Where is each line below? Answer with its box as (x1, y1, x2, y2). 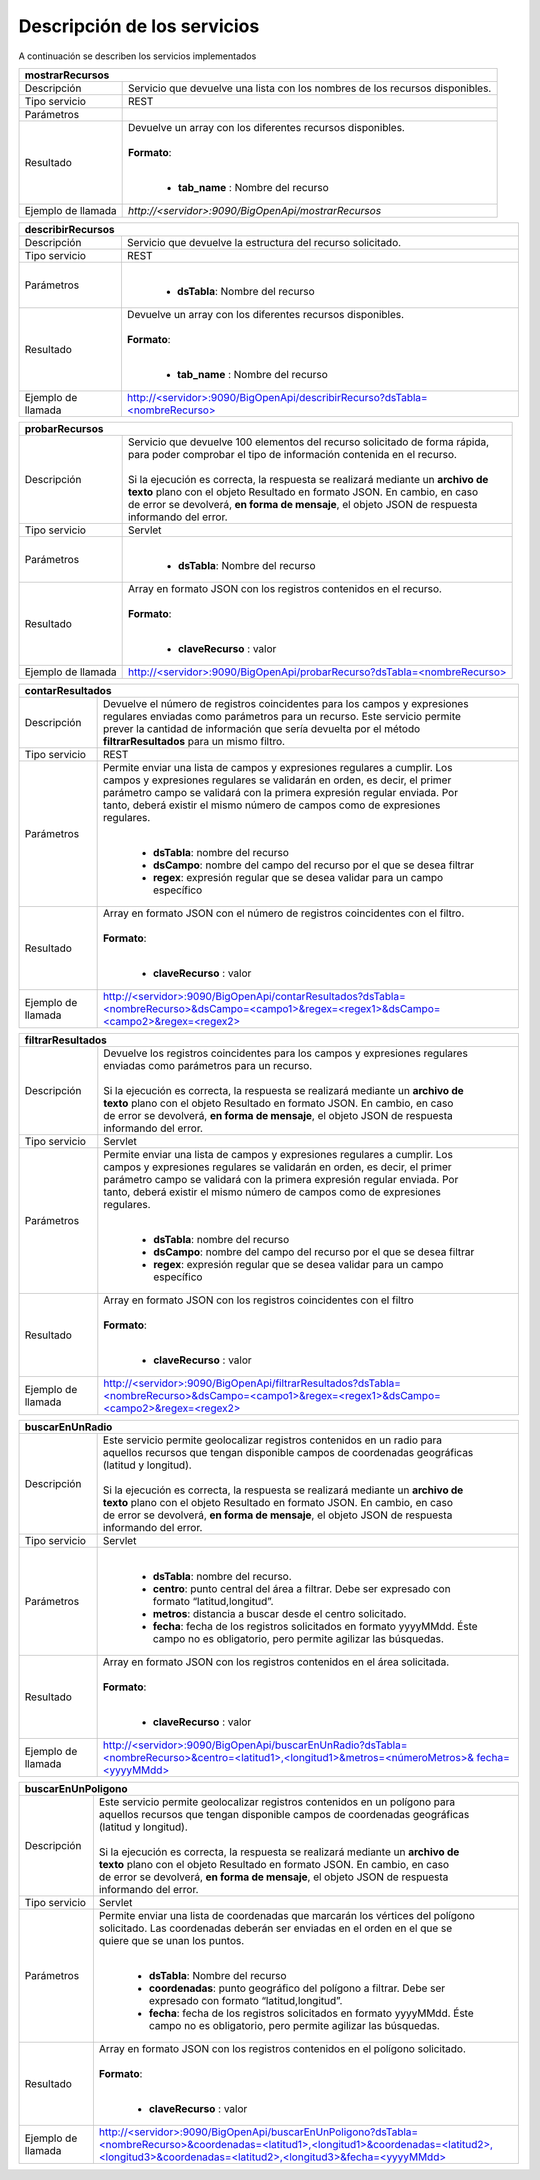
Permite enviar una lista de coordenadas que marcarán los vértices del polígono (98, 1908, 475, 1922)
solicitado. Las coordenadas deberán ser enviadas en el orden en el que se (98, 1921, 453, 1935)
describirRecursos (24, 222, 115, 236)
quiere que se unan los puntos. (98, 1933, 245, 1947)
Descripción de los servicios (18, 15, 260, 37)
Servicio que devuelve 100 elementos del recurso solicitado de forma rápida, (127, 435, 490, 449)
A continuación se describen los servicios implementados (18, 50, 257, 62)
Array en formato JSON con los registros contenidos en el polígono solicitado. (98, 2041, 467, 2055)
